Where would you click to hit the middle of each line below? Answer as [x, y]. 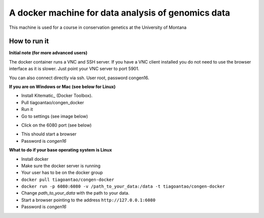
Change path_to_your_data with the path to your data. [75, 193]
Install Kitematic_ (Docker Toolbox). [57, 96]
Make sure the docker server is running [61, 166]
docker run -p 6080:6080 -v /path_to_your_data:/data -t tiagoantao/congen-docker [123, 186]
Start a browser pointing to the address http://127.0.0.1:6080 [88, 200]
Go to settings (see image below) [55, 116]
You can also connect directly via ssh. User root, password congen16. [79, 78]
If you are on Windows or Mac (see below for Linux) [62, 87]
